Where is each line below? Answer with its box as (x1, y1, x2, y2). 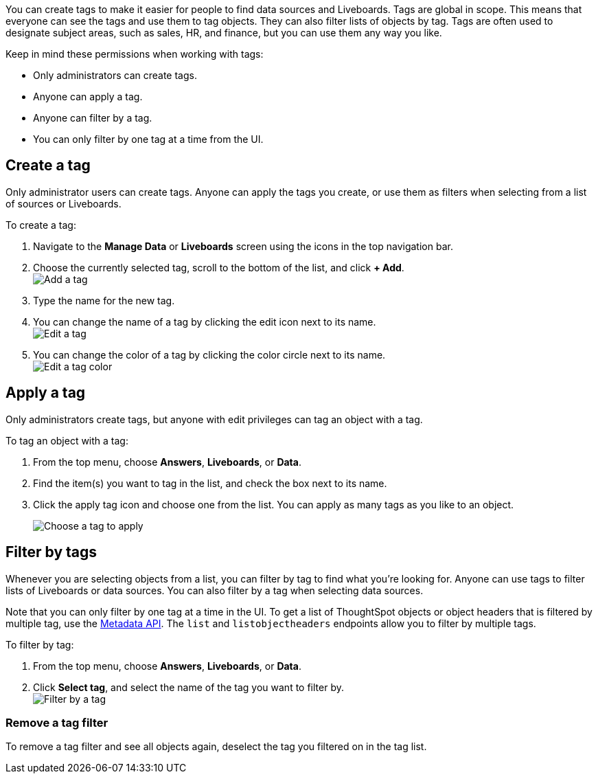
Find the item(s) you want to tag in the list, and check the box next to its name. (33, 477, 387, 489)
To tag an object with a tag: (5, 434, 128, 447)
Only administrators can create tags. (33, 69, 197, 81)
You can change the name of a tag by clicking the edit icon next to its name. (33, 315, 376, 328)
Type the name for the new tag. (33, 294, 175, 306)
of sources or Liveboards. (5, 197, 122, 210)
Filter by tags (5, 543, 97, 561)
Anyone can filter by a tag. (33, 112, 152, 124)
